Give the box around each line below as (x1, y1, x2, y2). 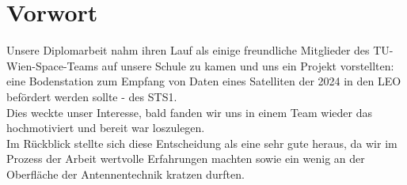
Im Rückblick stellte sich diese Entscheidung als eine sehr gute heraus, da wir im (6, 134, 397, 151)
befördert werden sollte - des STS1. (6, 88, 177, 104)
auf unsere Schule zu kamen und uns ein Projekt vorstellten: (101, 57, 394, 74)
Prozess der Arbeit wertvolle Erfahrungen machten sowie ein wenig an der (6, 150, 365, 167)
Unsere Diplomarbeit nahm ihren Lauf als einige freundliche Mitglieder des (6, 42, 370, 59)
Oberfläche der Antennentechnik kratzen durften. (6, 165, 245, 182)
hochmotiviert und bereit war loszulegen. (6, 119, 205, 136)
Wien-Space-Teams (6, 57, 98, 74)
